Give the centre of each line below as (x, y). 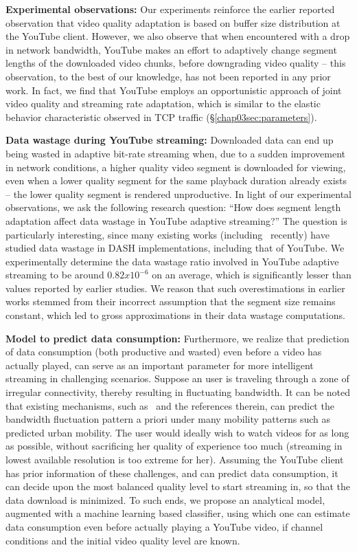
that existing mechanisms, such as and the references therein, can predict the (170, 405)
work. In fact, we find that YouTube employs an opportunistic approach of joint (174, 90)
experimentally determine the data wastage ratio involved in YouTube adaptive (172, 261)
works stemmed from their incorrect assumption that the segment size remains (171, 301)
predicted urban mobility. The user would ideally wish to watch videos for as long (177, 432)
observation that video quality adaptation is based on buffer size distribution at (173, 22)
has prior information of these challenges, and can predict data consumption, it (172, 473)
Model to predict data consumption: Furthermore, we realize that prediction (177, 338)
